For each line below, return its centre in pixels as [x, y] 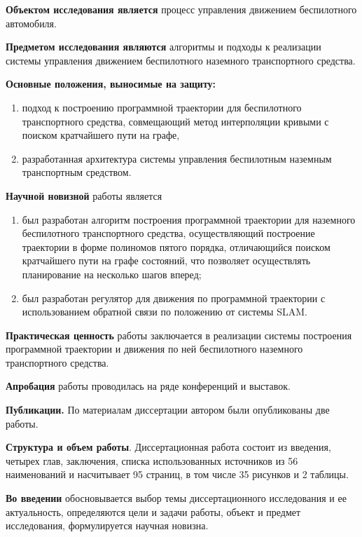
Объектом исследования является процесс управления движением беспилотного [181, 9]
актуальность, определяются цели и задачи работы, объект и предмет [153, 511]
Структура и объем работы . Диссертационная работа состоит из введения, [168, 447]
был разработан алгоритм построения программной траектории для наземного [189, 219]
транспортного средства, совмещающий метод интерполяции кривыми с [175, 121]
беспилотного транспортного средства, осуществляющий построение [168, 233]
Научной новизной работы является [84, 195]
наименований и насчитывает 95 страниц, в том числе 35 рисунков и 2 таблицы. [177, 474]
